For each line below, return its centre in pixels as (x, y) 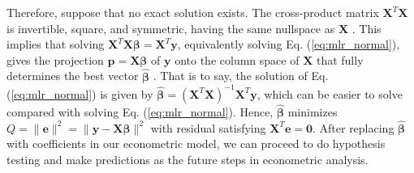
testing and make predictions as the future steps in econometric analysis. (188, 159)
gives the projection (55, 59)
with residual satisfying (208, 127)
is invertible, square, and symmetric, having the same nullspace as (171, 28)
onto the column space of (237, 59)
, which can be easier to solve (330, 93)
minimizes (313, 111)
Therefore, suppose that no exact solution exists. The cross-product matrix (193, 12)
